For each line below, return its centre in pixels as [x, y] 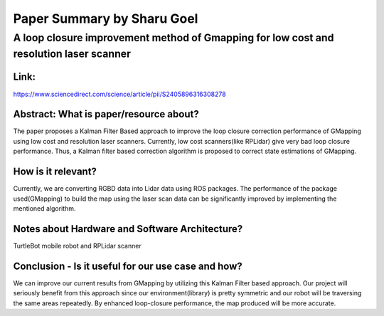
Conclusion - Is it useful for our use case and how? [128, 266]
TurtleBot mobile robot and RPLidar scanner [77, 246]
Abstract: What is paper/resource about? [106, 114]
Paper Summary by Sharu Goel [106, 19]
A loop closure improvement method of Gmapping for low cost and [174, 38]
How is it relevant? [55, 172]
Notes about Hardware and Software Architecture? [128, 229]
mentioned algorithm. [44, 208]
